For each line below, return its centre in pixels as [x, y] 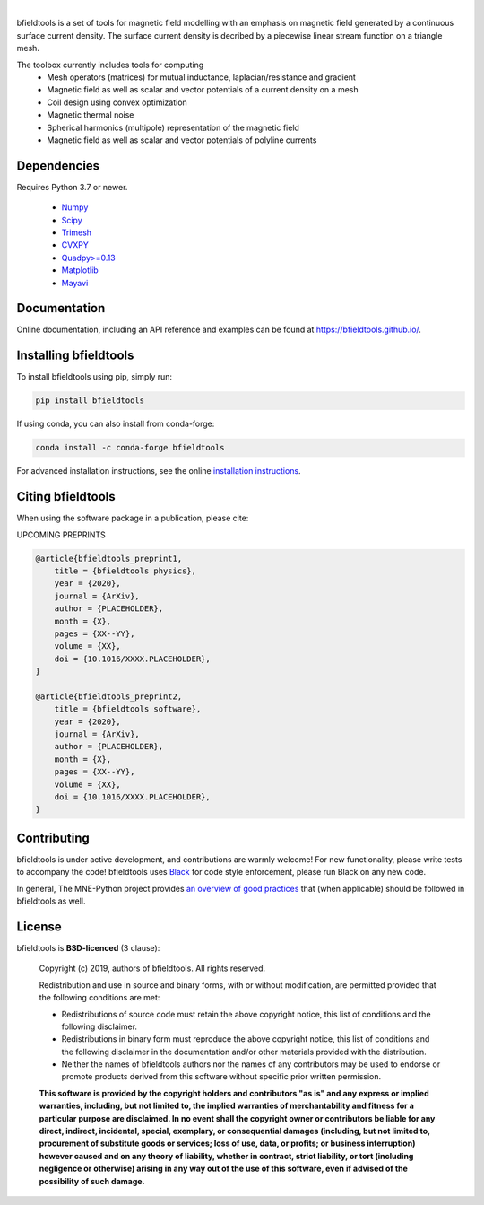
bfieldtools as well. [51, 901]
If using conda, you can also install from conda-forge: [116, 424]
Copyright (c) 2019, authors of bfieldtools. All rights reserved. [152, 968]
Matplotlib [80, 270]
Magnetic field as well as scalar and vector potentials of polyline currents [182, 140]
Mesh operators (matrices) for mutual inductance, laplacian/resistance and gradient [201, 77]
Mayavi [75, 283]
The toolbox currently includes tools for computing [110, 65]
